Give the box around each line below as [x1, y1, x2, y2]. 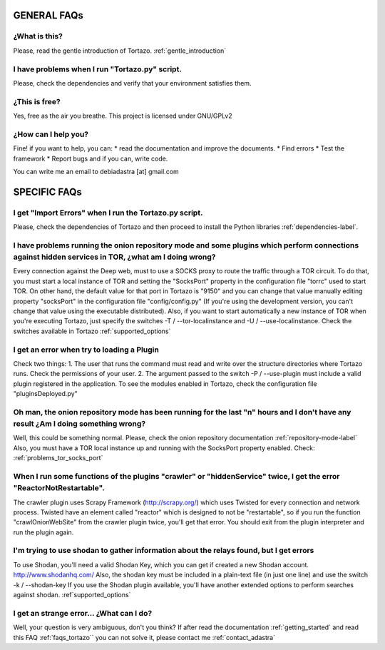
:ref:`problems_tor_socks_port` [13, 454, 103, 462]
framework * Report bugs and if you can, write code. [13, 154, 168, 163]
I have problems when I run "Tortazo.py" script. [13, 64, 182, 74]
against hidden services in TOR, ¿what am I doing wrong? [13, 252, 217, 262]
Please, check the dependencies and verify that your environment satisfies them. [13, 78, 252, 87]
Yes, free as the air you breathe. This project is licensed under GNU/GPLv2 [13, 111, 233, 121]
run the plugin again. [13, 528, 74, 537]
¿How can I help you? [13, 129, 89, 139]
